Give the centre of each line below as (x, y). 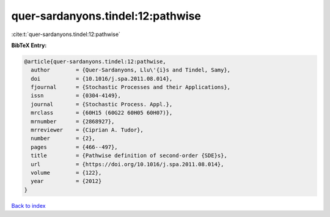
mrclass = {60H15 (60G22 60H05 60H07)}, (102, 113)
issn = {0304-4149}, (76, 96)
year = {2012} (66, 181)
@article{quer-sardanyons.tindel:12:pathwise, (95, 61)
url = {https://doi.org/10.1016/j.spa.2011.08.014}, (127, 164)
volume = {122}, (66, 173)
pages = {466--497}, (75, 147)
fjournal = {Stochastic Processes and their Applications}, (131, 87)
